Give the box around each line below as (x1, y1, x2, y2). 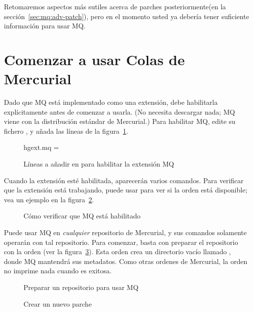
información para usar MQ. (4, 21, 86, 31)
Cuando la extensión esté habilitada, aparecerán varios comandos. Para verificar (4, 175, 244, 185)
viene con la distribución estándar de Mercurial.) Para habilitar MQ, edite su (4, 116, 235, 126)
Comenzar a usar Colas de (4, 49, 185, 69)
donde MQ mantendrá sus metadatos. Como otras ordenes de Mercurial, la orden (4, 256, 248, 266)
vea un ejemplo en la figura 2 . (4, 194, 94, 204)
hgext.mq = (23, 142, 59, 152)
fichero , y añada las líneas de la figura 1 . (4, 125, 128, 136)
